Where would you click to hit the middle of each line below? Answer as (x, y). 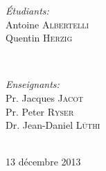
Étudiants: (27, 10)
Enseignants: (33, 84)
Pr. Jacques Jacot (45, 97)
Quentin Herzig (39, 38)
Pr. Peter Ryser (40, 111)
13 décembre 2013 (43, 162)
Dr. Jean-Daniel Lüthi (53, 125)
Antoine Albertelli (47, 24)
